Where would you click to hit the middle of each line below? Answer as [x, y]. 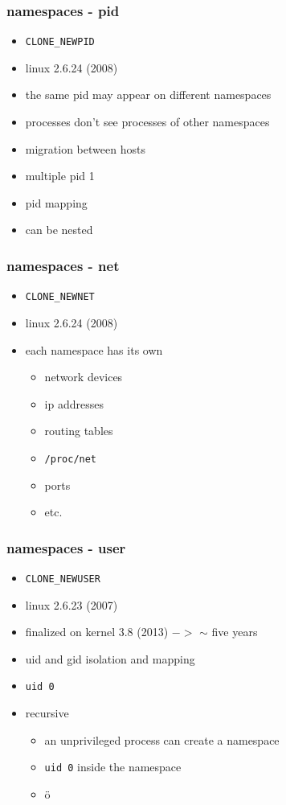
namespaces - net [63, 265]
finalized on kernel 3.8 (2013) [97, 632]
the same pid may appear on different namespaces [148, 94]
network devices [84, 377]
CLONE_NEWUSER [63, 579]
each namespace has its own [94, 349]
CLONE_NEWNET [60, 297]
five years [235, 632]
